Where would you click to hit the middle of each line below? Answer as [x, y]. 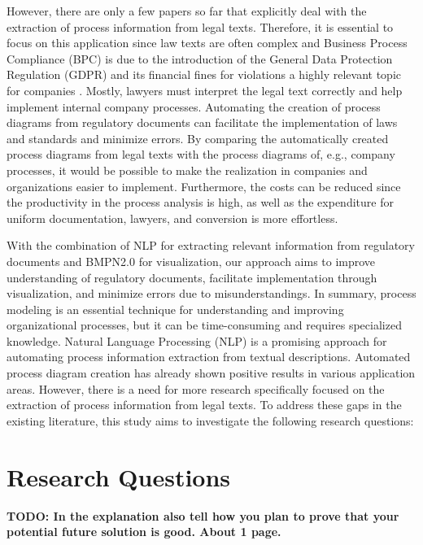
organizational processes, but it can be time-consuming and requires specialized [204, 325]
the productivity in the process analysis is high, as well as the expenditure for [200, 202]
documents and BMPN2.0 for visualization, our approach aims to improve [191, 261]
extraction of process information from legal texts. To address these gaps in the [204, 405]
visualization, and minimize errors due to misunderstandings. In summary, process [211, 293]
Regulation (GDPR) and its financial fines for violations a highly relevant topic [204, 74]
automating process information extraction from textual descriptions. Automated [209, 357]
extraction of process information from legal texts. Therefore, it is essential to [200, 26]
